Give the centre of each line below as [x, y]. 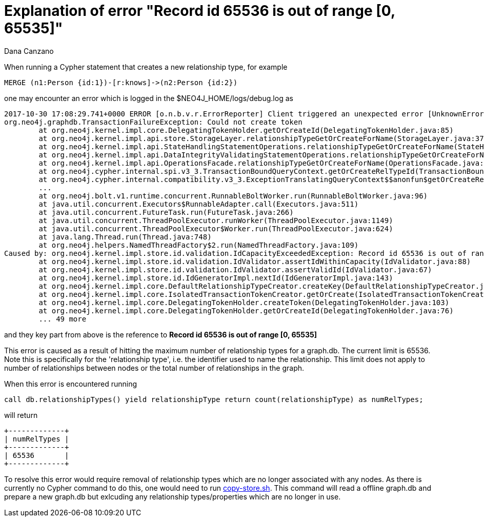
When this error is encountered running [71, 384]
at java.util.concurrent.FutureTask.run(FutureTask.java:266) [166, 212]
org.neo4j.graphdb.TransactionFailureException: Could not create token [153, 122]
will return [21, 415]
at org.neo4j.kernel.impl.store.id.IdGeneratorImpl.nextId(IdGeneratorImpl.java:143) [216, 278]
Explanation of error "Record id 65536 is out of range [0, [200, 11]
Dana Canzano [29, 51]
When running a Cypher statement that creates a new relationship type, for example [146, 67]
